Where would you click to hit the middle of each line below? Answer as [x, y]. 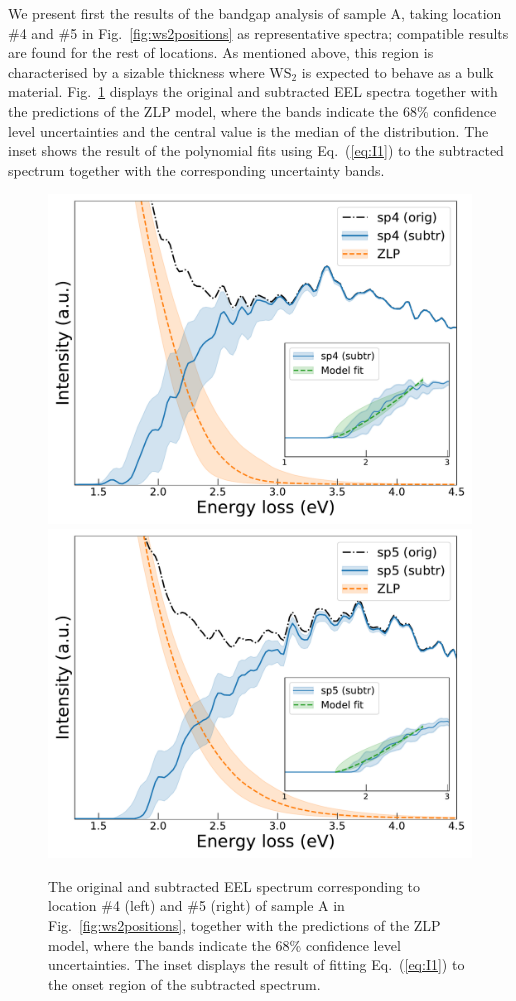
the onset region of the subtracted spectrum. [184, 983]
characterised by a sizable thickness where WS [150, 71]
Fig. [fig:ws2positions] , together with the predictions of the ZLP [244, 924]
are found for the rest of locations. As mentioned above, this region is [221, 52]
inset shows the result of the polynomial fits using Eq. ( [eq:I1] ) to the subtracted [256, 150]
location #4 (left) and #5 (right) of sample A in [196, 905]
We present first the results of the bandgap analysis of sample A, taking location [255, 13]
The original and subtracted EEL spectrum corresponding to [234, 885]
